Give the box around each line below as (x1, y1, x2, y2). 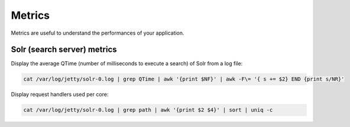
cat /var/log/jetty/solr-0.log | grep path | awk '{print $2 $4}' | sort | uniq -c (23, 106, 273, 113)
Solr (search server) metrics (11, 45, 118, 55)
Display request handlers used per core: (11, 91, 109, 98)
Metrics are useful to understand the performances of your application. (11, 29, 184, 36)
